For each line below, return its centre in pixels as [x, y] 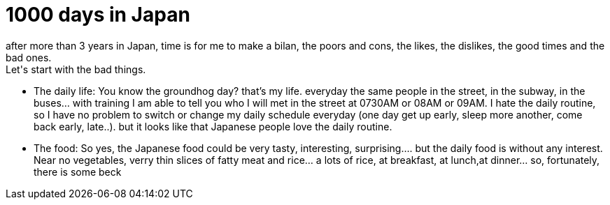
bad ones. [29, 57]
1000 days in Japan [98, 15]
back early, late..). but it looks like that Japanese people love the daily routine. [213, 126]
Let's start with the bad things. [76, 69]
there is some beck [78, 172]
